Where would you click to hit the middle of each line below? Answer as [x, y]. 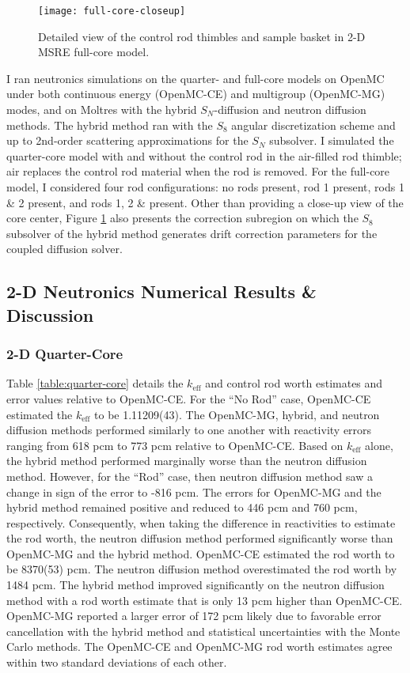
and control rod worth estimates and [294, 383]
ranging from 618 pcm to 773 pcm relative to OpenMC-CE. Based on [175, 445]
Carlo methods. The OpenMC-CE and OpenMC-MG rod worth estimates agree [199, 647]
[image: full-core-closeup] [112, 11]
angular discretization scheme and [313, 125]
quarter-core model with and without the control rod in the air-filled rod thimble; [204, 155]
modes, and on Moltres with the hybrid [102, 110]
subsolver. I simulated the [332, 140]
